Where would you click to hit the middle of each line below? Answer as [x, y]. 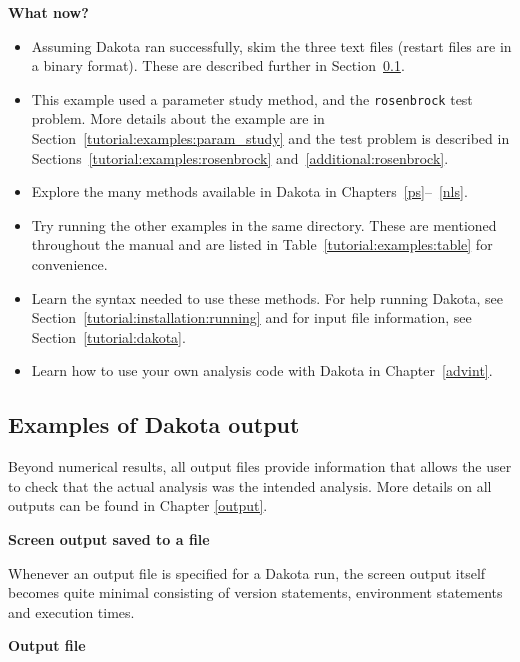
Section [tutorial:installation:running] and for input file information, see [251, 317]
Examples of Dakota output [154, 424]
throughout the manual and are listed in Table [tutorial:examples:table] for [262, 244]
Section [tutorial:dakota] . [108, 336]
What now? [48, 12]
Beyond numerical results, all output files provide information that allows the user [260, 466]
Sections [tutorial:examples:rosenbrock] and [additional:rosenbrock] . [240, 157]
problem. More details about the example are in [178, 118]
